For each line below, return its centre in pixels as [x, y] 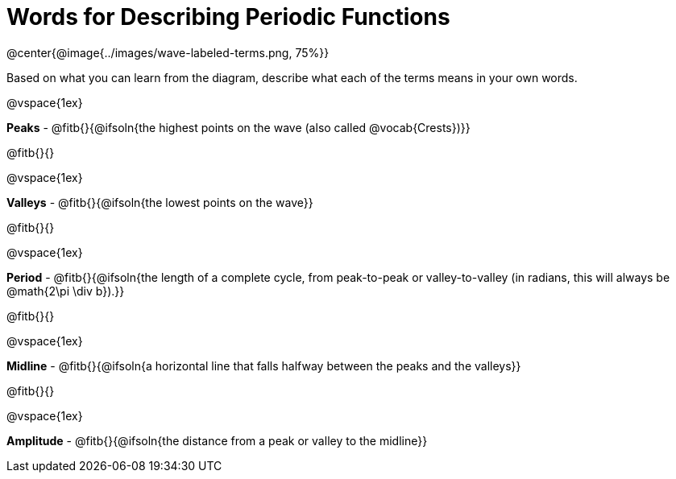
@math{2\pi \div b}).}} [66, 291]
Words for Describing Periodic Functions [228, 17]
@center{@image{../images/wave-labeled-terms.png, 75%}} [168, 52]
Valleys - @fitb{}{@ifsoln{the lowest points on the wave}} [160, 202]
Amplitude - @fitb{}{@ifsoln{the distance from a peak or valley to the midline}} [217, 440]
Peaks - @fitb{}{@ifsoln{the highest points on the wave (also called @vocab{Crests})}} [238, 127]
